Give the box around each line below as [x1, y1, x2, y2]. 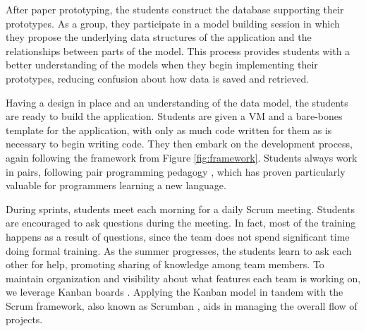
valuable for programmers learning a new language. [6, 178, 226, 193]
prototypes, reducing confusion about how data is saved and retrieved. [6, 71, 310, 85]
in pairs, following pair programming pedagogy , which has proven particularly [6, 164, 346, 179]
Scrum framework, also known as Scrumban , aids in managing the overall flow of [6, 298, 358, 313]
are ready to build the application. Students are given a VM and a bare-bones [6, 109, 343, 124]
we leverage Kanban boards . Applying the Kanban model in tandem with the [6, 284, 343, 299]
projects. [6, 312, 43, 327]
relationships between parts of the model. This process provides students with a [6, 43, 350, 58]
